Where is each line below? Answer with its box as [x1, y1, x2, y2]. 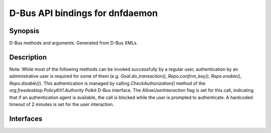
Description [9, 53, 47, 61]
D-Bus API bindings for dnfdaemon [9, 8, 158, 19]
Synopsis [9, 27, 40, 35]
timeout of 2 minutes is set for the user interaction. [9, 101, 114, 107]
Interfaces [9, 114, 43, 123]
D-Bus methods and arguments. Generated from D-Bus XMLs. [9, 40, 138, 46]
